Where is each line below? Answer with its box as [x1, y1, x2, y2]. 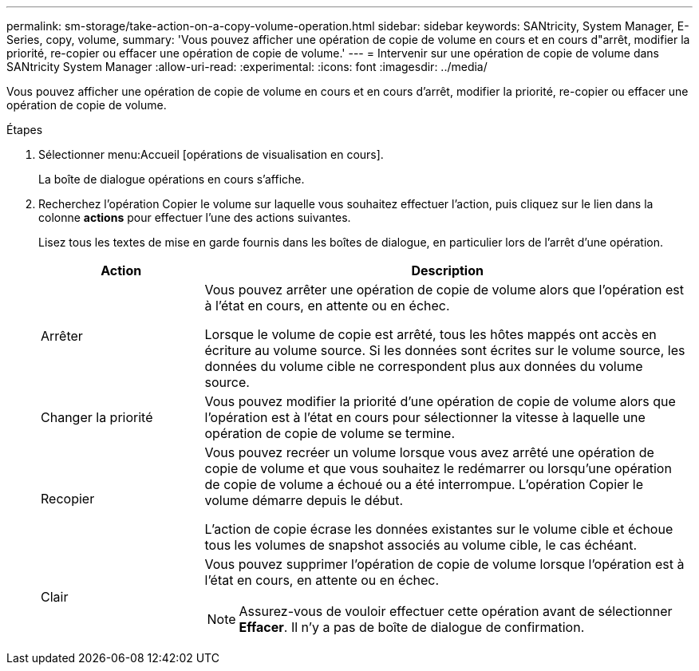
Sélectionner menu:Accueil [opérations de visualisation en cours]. [38, 148, 384, 161]
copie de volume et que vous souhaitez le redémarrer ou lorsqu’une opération [204, 460, 672, 476]
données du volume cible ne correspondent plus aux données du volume [204, 358, 643, 374]
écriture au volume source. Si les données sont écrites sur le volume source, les [204, 342, 685, 358]
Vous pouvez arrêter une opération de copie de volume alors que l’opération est [204, 282, 684, 298]
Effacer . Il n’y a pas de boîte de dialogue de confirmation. [239, 619, 585, 635]
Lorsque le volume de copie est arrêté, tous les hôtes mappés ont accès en [204, 326, 657, 342]
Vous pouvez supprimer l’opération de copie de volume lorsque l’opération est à [204, 556, 685, 572]
